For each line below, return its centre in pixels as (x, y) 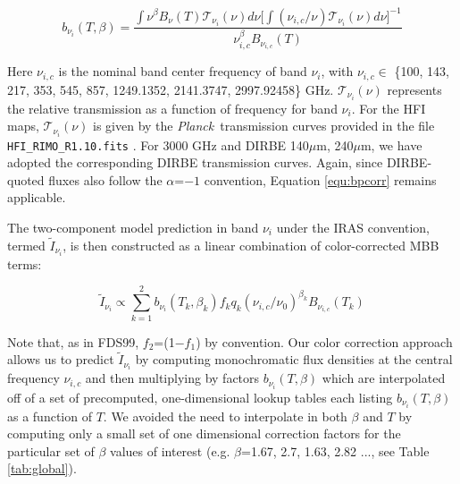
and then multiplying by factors (172, 378)
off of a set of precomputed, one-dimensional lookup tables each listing (200, 397)
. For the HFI (389, 108)
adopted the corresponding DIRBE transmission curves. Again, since (195, 162)
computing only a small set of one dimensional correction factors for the (204, 433)
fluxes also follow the (105, 179)
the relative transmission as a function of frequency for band (172, 108)
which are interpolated (384, 378)
